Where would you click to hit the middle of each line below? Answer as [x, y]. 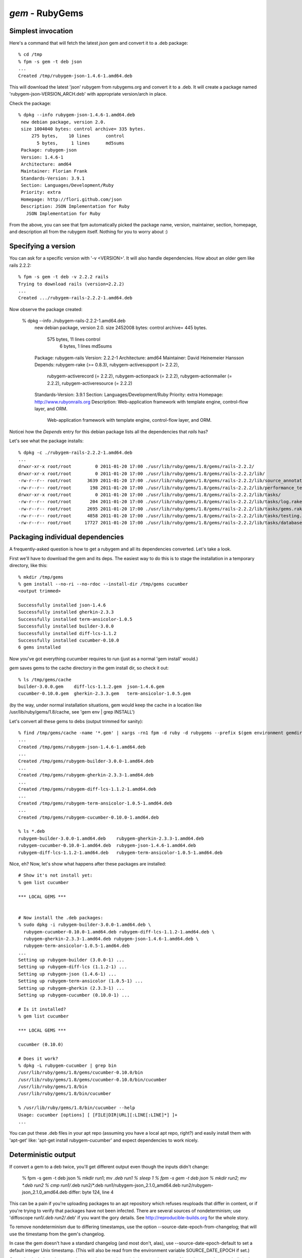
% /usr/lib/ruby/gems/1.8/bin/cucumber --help [77, 1108]
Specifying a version [42, 246]
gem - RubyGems [46, 13]
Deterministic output [43, 1155]
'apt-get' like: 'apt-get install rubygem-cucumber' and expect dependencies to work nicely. [104, 1140]
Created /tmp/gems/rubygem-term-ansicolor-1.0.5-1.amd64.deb [95, 803]
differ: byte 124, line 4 [91, 1192]
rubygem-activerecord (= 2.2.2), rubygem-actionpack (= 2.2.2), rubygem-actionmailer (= [140, 376]
